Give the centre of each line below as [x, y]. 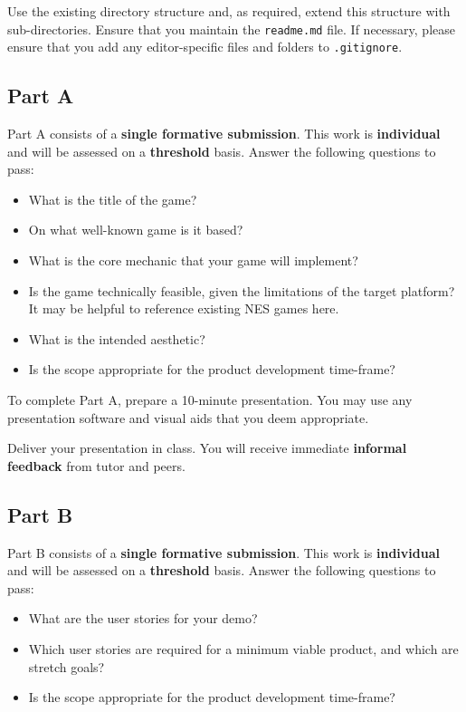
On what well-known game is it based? [136, 230]
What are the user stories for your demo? [143, 618]
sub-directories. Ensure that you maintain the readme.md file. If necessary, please [231, 29]
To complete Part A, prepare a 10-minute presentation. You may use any [210, 400]
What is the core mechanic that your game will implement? [193, 260]
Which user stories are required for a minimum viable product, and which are [243, 649]
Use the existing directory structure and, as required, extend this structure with [229, 11]
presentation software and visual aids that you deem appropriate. [188, 417]
